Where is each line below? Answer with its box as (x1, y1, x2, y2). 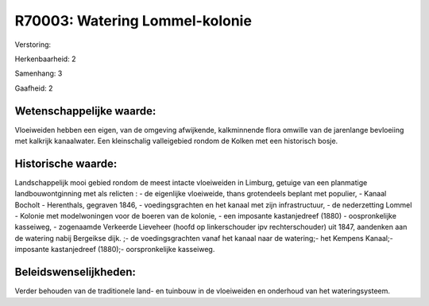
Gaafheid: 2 (14, 83, 53, 93)
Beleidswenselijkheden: (14, 265, 137, 279)
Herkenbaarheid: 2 (14, 54, 76, 64)
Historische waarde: (14, 157, 118, 170)
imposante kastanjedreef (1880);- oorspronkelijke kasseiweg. (14, 245, 215, 254)
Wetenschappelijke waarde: (14, 104, 157, 118)
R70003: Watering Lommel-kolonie (14, 12, 252, 29)
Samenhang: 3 (14, 68, 63, 79)
